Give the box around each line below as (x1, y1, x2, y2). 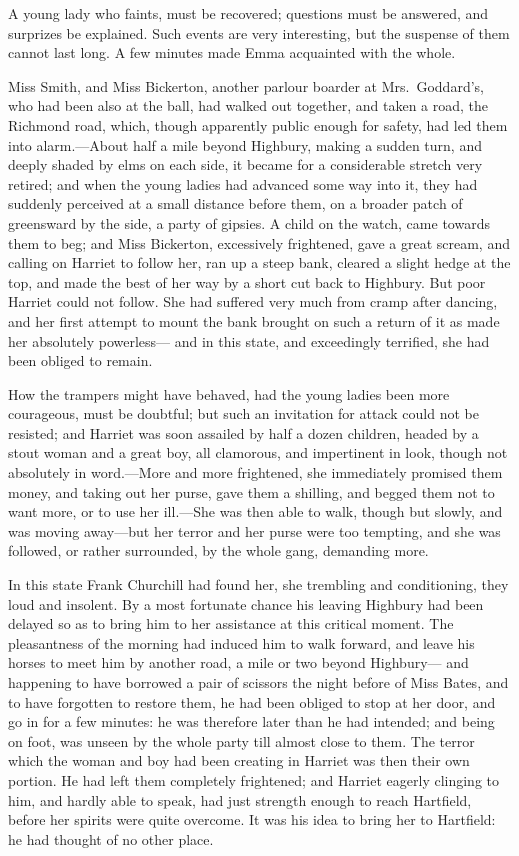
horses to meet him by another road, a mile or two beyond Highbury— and (8, 652, 469, 673)
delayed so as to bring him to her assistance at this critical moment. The (8, 613, 454, 634)
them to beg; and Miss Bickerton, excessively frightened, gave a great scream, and (8, 232, 510, 253)
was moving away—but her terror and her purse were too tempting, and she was (8, 520, 501, 541)
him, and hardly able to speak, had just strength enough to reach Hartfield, (8, 789, 472, 810)
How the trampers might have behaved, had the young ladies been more (8, 383, 450, 404)
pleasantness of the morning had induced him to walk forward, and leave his (8, 632, 475, 653)
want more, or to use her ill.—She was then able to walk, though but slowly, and (8, 501, 503, 522)
